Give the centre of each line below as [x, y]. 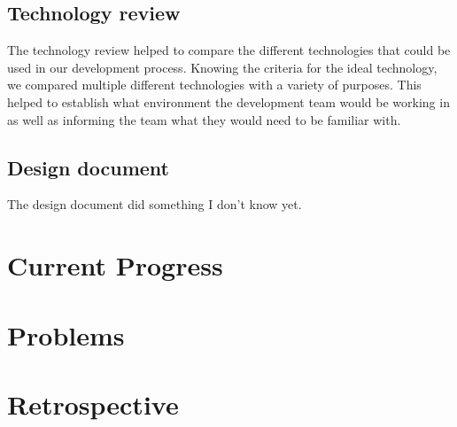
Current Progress [115, 265]
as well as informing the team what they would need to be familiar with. [204, 119]
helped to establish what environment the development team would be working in [228, 101]
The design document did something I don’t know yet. [155, 204]
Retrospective [93, 404]
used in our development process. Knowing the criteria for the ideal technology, [222, 67]
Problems [66, 334]
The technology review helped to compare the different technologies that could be [229, 50]
